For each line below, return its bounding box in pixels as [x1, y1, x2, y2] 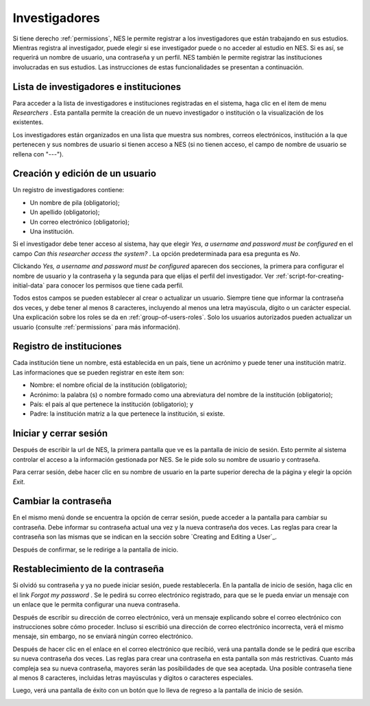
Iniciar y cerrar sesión [12, 427, 108, 439]
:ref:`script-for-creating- [275, 272, 345, 280]
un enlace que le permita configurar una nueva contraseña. [12, 600, 180, 609]
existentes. [12, 118, 44, 126]
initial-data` [12, 281, 45, 290]
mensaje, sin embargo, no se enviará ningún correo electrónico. [12, 632, 193, 641]
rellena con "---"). [12, 150, 64, 158]
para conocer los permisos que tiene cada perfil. [46, 281, 184, 290]
